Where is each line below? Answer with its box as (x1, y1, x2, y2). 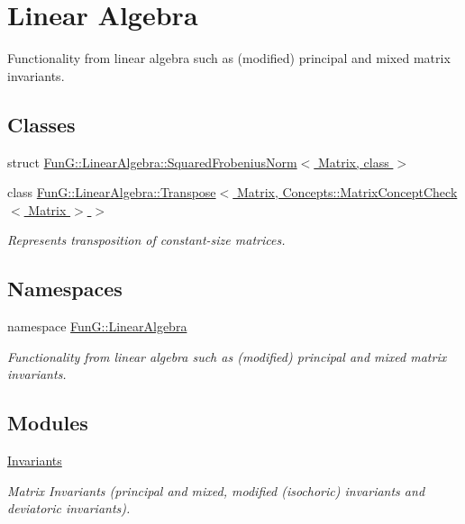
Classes (7, 110, 76, 138)
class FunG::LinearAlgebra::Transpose (7, 183, 216, 202)
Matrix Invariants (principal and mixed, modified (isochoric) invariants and (7, 481, 425, 500)
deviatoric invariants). (7, 499, 131, 518)
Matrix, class (317, 152, 389, 171)
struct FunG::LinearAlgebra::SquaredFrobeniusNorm (7, 152, 297, 171)
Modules (7, 409, 88, 437)
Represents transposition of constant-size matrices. (7, 230, 286, 249)
